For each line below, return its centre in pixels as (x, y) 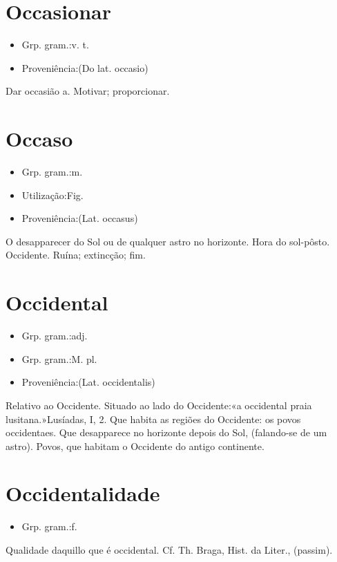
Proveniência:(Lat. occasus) (80, 218)
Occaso (39, 139)
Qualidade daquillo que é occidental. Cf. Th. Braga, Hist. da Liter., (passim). (169, 550)
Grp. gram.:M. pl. (59, 358)
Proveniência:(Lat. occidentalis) (88, 382)
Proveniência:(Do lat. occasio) (85, 67)
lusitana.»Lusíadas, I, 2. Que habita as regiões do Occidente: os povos (153, 419)
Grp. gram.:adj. (55, 336)
